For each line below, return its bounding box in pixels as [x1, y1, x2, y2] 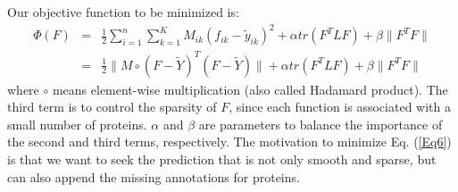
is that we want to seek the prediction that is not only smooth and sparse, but [7, 150, 437, 169]
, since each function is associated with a [229, 97, 451, 116]
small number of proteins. [7, 114, 147, 133]
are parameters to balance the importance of [198, 114, 443, 133]
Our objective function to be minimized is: [7, 3, 239, 21]
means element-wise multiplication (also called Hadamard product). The [52, 79, 448, 98]
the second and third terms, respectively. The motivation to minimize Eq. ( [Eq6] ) [7, 132, 452, 151]
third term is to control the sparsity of [7, 97, 217, 116]
